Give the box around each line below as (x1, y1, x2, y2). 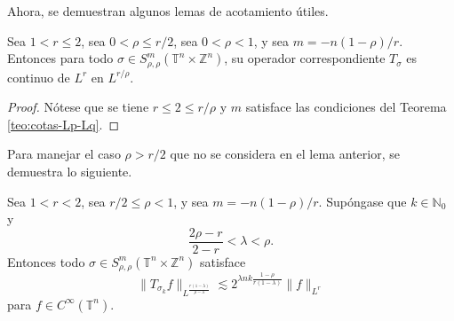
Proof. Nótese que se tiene (7, 98, 149, 116)
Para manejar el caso (7, 145, 121, 163)
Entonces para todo (7, 49, 114, 67)
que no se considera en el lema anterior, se (170, 145, 400, 163)
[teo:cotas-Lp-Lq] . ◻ (7, 114, 120, 133)
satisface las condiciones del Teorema (245, 98, 447, 116)
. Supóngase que (318, 192, 407, 210)
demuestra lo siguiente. (7, 162, 132, 181)
